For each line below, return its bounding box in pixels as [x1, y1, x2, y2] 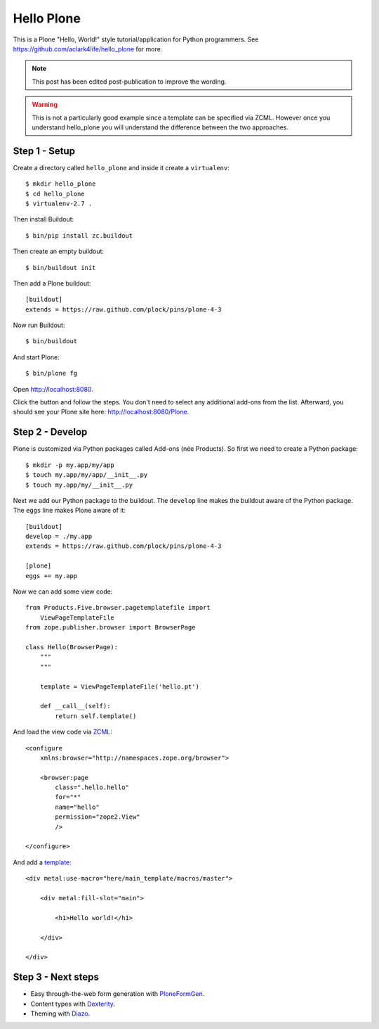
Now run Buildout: [13, 321, 65, 330]
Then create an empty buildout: [13, 247, 105, 256]
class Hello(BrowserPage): [25, 643, 119, 651]
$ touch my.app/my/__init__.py [25, 480, 133, 489]
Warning [32, 101, 58, 109]
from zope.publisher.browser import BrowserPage [25, 623, 196, 632]
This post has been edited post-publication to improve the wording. [32, 77, 227, 86]
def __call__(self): [39, 702, 111, 710]
